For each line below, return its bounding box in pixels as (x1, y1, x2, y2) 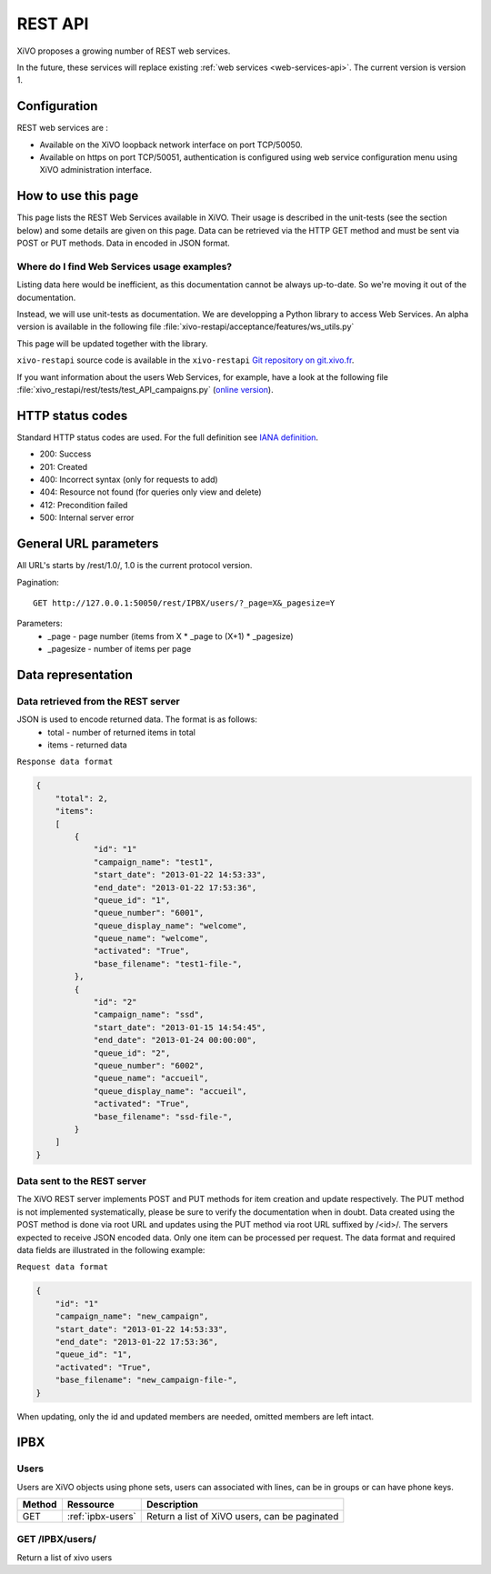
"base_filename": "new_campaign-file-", (55, 1375, 238, 1386)
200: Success (39, 448, 92, 459)
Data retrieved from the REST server (16, 695, 181, 707)
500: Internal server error (39, 512, 135, 523)
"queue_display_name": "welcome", (93, 920, 247, 931)
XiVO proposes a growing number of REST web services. (16, 45, 231, 56)
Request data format (16, 1262, 109, 1272)
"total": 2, (55, 793, 109, 804)
